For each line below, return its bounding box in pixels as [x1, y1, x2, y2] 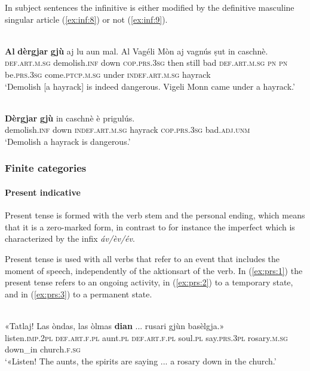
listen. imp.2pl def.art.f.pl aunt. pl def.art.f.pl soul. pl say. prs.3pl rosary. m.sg [5, 331, 288, 343]
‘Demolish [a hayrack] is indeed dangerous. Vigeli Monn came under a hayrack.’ [5, 80, 295, 92]
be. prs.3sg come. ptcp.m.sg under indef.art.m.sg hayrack [5, 68, 211, 80]
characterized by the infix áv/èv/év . [5, 232, 135, 245]
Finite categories [5, 160, 87, 175]
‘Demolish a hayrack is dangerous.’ [5, 135, 131, 147]
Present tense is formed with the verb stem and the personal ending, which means [5, 209, 305, 221]
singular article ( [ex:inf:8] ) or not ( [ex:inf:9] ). [5, 13, 168, 25]
